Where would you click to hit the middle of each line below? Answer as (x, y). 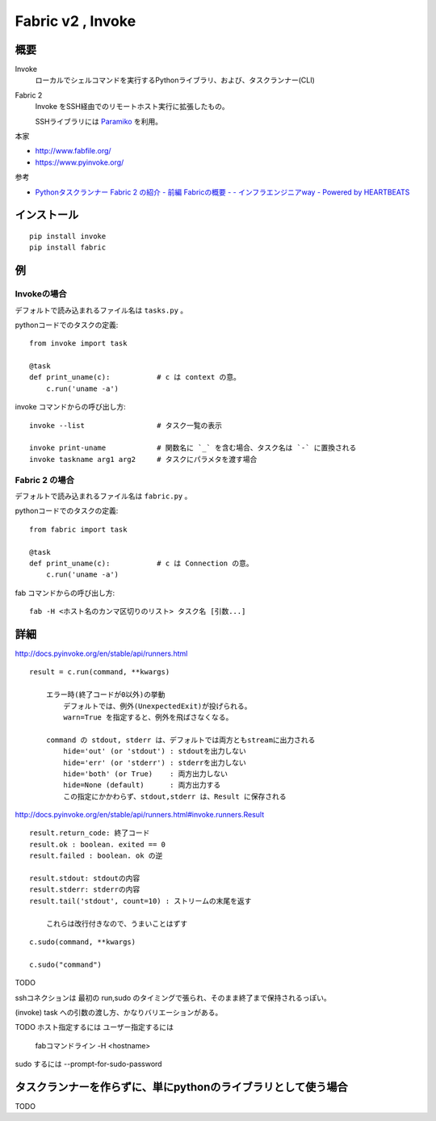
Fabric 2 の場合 (45, 480)
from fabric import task (78, 529)
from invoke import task (78, 344)
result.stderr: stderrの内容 (85, 890)
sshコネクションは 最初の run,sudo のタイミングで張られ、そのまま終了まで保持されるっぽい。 (173, 997)
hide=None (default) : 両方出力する (142, 785)
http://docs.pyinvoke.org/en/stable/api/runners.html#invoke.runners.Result (140, 815)
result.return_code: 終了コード (90, 833)
